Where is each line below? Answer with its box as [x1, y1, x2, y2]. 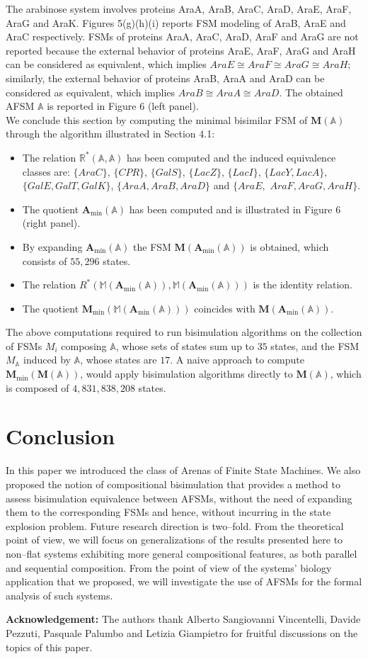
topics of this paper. [6, 639, 93, 654]
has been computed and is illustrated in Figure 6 [129, 201, 341, 216]
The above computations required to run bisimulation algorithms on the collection [6, 325, 362, 339]
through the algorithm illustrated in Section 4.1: [6, 126, 215, 141]
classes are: [22, 164, 70, 179]
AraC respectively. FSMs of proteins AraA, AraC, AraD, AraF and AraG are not [6, 29, 359, 44]
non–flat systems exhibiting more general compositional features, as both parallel [6, 546, 357, 561]
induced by [23, 352, 71, 367]
